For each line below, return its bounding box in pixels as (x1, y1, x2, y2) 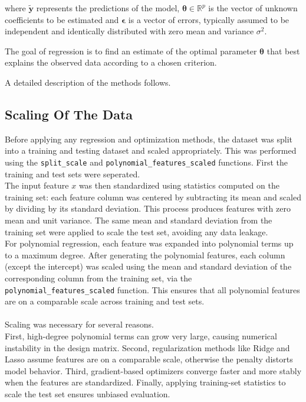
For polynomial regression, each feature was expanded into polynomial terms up (5, 237, 294, 249)
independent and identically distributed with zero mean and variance (5, 25, 254, 37)
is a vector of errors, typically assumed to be (128, 13, 289, 25)
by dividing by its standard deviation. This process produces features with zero (5, 202, 291, 215)
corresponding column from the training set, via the (5, 271, 192, 284)
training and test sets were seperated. (5, 167, 140, 180)
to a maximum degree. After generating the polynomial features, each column (5, 248, 285, 261)
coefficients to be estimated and (5, 13, 119, 25)
